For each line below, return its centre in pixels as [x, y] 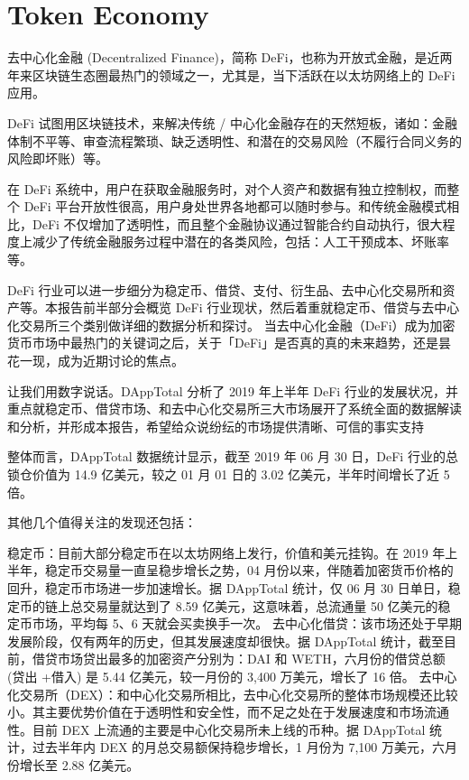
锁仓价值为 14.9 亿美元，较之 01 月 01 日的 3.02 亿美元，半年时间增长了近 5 [229, 474]
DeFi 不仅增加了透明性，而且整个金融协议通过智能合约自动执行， [225, 223]
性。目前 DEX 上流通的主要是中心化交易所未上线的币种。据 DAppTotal [216, 729]
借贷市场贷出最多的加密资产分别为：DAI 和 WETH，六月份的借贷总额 [239, 659]
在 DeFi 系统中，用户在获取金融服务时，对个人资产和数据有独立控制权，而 [227, 188]
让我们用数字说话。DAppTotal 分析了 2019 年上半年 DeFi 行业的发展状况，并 [233, 390]
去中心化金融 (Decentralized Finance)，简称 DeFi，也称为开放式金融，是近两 [230, 57]
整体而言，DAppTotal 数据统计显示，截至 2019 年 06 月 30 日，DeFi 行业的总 [233, 456]
